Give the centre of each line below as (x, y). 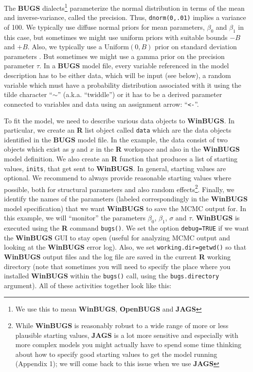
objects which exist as (36, 149)
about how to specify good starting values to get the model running (116, 354)
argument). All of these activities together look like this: (88, 285)
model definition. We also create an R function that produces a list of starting (121, 158)
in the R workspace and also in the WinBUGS (168, 149)
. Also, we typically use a (65, 47)
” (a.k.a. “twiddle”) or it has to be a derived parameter (140, 94)
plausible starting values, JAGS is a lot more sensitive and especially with (127, 335)
